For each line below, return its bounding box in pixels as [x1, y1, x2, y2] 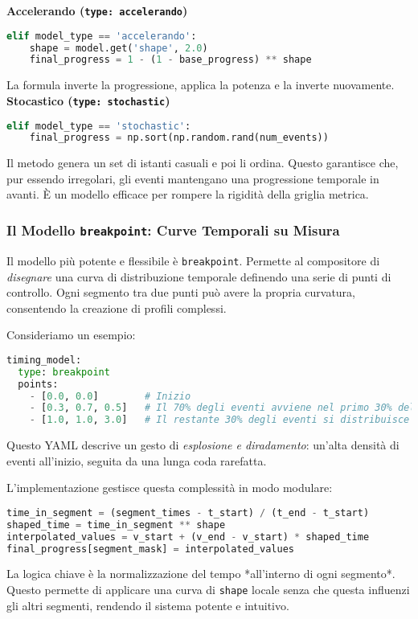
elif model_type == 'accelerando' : [6, 30, 197, 42]
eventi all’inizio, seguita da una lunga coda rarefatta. [6, 452, 267, 469]
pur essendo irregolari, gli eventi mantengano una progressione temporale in [6, 170, 379, 187]
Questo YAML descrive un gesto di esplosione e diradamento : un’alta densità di [6, 437, 400, 453]
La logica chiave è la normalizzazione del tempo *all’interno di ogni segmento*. [6, 565, 395, 582]
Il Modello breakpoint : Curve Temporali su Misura [6, 219, 340, 240]
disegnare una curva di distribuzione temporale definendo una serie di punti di [6, 268, 391, 285]
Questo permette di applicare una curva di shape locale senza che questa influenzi [6, 581, 410, 597]
